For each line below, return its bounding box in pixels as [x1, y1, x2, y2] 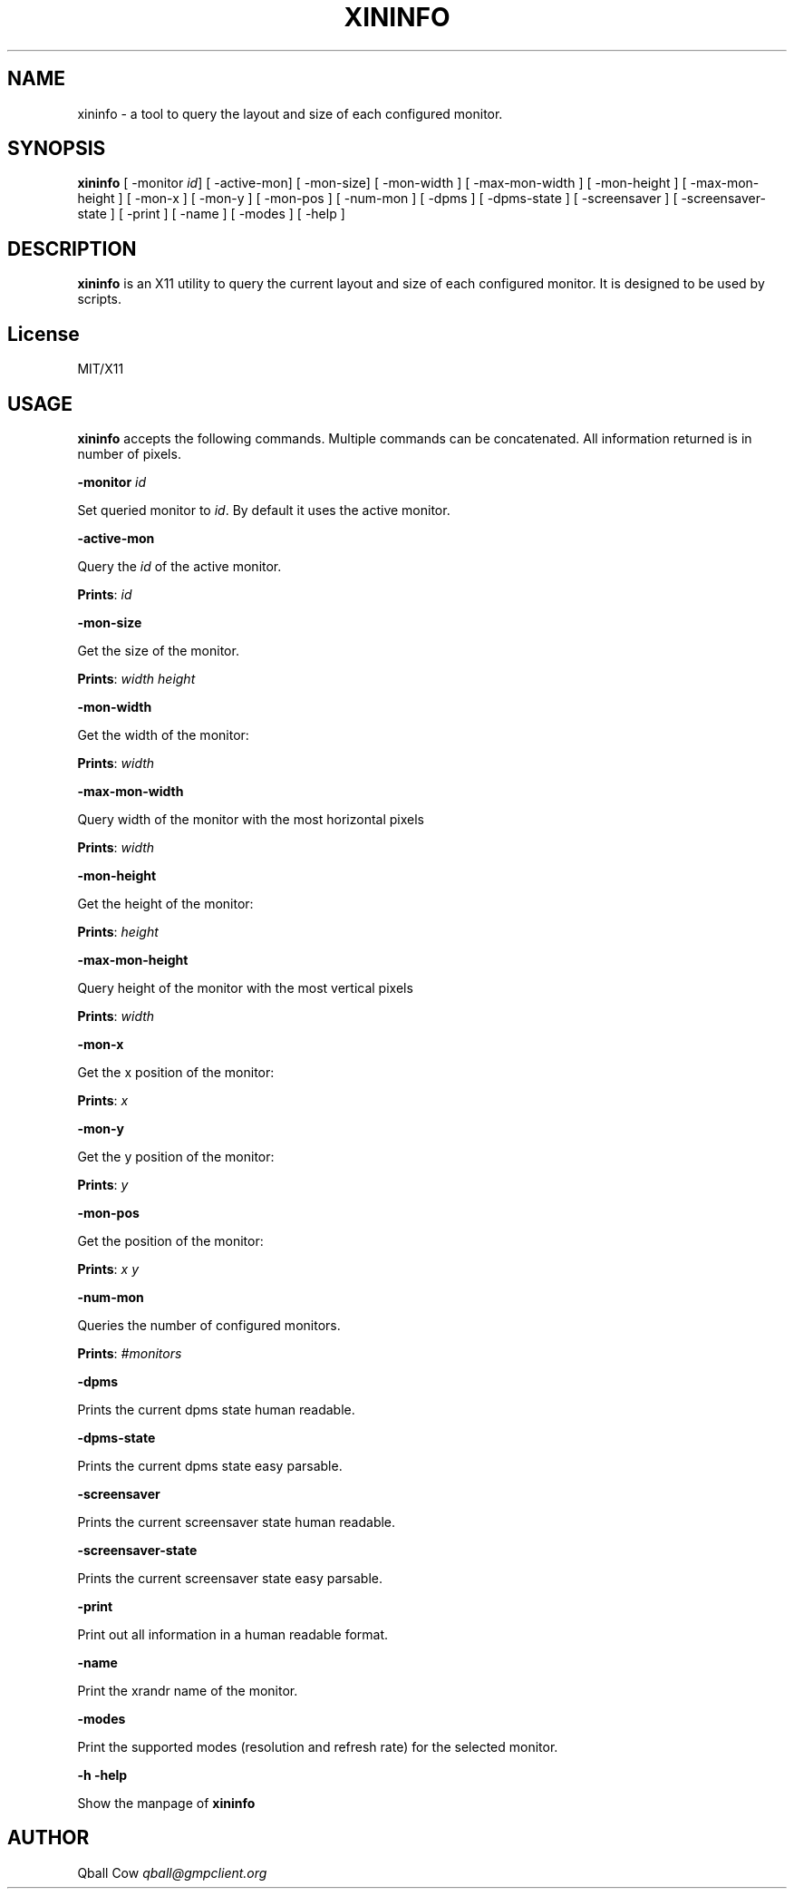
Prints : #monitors [77, 1345, 182, 1361]
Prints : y [77, 1176, 129, 1192]
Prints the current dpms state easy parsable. [77, 1457, 343, 1473]
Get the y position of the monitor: [77, 1148, 275, 1164]
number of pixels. [77, 445, 181, 462]
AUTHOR [7, 1826, 90, 1850]
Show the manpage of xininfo [77, 1794, 256, 1811]
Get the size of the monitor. [77, 642, 239, 658]
